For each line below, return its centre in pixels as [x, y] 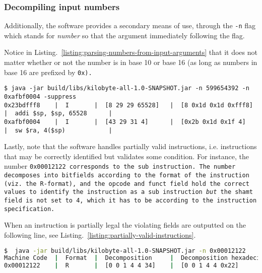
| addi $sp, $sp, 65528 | [58, 114]
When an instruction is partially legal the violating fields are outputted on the [125, 225]
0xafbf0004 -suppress [40, 96]
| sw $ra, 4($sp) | [58, 130]
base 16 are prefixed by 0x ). [48, 72]
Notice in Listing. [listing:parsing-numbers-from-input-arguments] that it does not [131, 52]
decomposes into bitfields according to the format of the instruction [127, 176]
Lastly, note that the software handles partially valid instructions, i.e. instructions [130, 146]
